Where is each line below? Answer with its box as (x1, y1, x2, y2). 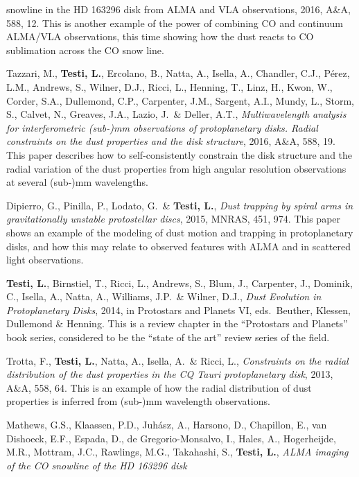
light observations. (6, 252, 84, 267)
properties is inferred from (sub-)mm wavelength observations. (6, 394, 270, 408)
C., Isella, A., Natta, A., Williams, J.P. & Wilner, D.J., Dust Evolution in (6, 289, 322, 304)
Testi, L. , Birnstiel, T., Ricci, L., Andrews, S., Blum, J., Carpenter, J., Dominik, (6, 275, 353, 290)
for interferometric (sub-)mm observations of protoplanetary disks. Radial (6, 120, 318, 135)
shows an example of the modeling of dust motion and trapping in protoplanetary (6, 225, 353, 239)
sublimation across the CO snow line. (6, 42, 164, 57)
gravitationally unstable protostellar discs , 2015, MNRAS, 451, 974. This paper (6, 211, 341, 226)
